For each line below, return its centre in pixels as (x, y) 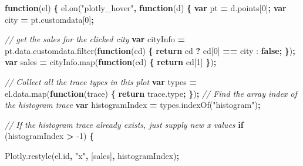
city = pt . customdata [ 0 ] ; (49, 19)
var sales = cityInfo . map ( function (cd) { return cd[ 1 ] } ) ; (111, 62)
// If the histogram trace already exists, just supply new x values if (124, 124)
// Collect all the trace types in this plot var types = (101, 81)
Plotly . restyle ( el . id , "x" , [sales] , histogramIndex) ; (92, 155)
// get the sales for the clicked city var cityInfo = (95, 39)
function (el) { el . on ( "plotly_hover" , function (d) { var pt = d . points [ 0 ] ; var (146, 8)
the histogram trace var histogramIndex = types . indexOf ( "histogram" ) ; (133, 105)
